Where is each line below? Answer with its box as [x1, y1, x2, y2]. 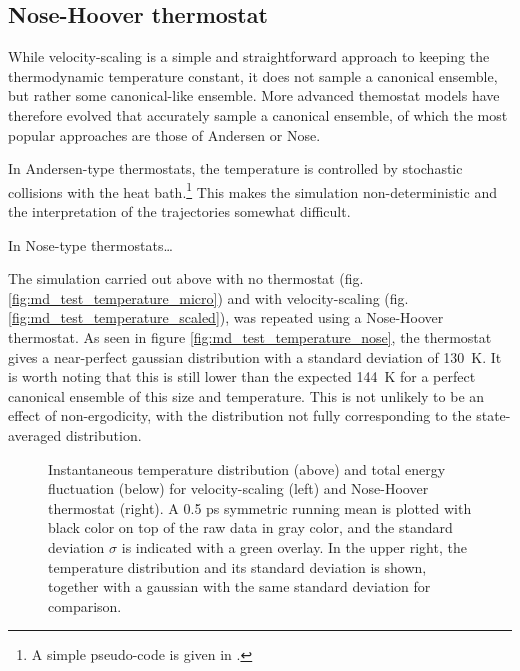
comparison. [48, 595, 122, 616]
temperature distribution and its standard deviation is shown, [48, 556, 427, 577]
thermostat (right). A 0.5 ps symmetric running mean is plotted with [48, 497, 472, 518]
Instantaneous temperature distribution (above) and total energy [48, 458, 446, 479]
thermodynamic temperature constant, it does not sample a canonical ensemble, [8, 65, 498, 86]
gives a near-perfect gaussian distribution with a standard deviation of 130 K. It [8, 346, 502, 367]
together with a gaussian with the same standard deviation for [48, 576, 431, 597]
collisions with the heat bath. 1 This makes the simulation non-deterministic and [8, 178, 497, 202]
